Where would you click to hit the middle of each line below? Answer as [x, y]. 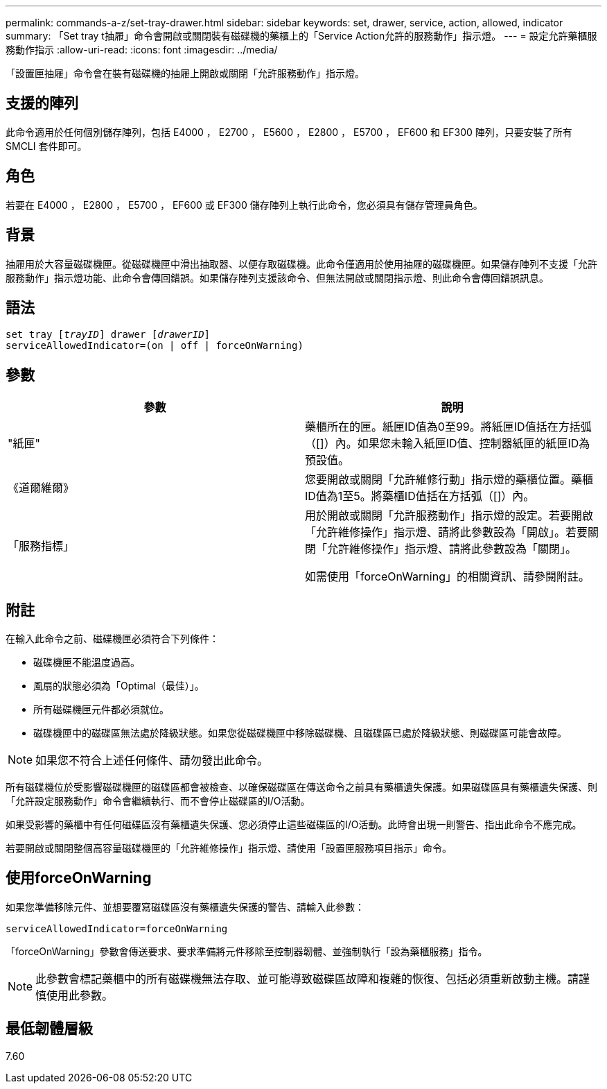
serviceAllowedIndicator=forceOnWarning [117, 928]
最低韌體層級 [49, 1029]
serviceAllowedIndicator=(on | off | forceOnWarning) [155, 346]
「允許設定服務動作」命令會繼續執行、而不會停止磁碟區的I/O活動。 [158, 801]
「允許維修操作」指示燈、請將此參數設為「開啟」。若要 [447, 532]
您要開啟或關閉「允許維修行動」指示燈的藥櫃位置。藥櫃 [449, 480]
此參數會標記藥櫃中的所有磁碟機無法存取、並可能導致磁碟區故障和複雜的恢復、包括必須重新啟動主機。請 [307, 978]
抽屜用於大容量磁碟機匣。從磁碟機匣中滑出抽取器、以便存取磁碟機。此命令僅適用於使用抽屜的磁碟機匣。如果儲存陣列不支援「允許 [301, 264]
